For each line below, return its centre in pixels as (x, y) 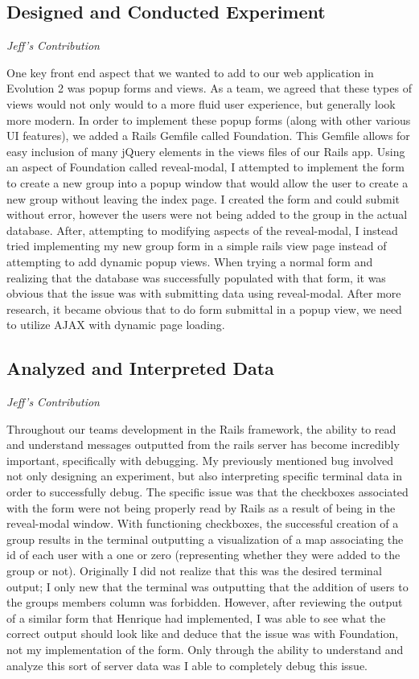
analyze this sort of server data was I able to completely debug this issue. (187, 665)
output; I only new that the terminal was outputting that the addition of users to (207, 586)
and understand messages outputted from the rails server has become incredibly (203, 444)
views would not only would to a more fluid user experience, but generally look (201, 103)
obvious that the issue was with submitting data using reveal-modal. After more (204, 293)
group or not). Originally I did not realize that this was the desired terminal (194, 571)
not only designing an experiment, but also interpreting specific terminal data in (204, 476)
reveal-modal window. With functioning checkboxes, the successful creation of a (203, 523)
